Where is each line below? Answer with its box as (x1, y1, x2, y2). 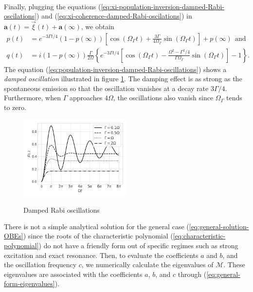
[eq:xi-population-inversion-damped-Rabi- (101, 1, 224, 11)
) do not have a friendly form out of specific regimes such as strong (38, 240, 238, 250)
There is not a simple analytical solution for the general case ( (4, 221, 189, 231)
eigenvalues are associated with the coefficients (4, 269, 143, 279)
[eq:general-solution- (189, 221, 249, 231)
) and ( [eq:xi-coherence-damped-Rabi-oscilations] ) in (36, 11, 192, 21)
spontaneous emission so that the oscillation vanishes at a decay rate (4, 83, 209, 93)
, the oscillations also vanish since (113, 92, 214, 103)
